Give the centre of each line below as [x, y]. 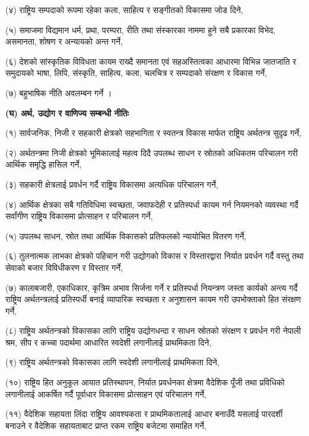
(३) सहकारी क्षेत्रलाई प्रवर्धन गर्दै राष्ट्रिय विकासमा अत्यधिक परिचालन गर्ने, [112, 184]
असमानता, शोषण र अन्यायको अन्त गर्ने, [64, 41]
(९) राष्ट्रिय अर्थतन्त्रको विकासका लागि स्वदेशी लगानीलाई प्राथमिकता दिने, [112, 362]
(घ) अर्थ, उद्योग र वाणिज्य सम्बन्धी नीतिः [67, 113]
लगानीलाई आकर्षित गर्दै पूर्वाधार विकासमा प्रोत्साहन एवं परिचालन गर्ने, [106, 394]
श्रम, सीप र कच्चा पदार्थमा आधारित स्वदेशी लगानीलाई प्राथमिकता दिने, [109, 342]
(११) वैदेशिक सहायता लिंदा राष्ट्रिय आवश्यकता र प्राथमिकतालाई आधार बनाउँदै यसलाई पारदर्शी [144, 414]
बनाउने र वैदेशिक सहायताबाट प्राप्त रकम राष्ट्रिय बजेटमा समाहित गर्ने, [106, 425]
